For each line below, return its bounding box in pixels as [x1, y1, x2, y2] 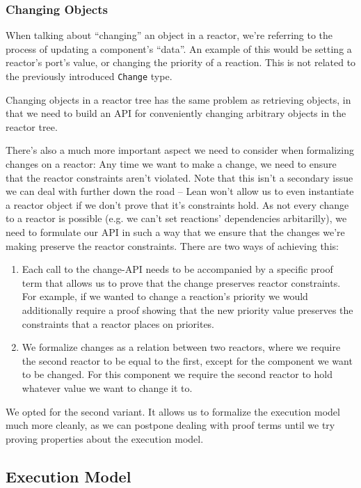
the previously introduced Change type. [6, 69, 173, 83]
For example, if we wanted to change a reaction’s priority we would [22, 289, 308, 304]
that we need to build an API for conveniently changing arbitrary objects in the [6, 106, 346, 120]
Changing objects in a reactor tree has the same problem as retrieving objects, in [6, 92, 351, 107]
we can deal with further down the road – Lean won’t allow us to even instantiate [6, 184, 354, 198]
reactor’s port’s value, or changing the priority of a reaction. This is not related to [6, 55, 356, 70]
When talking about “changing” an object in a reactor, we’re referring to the [6, 28, 333, 42]
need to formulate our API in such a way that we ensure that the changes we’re [6, 225, 345, 239]
